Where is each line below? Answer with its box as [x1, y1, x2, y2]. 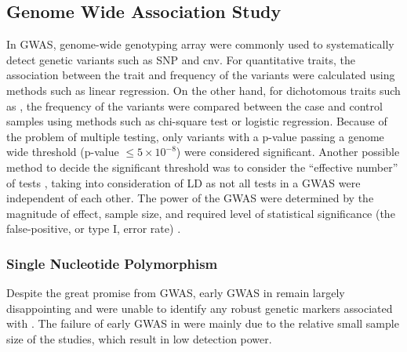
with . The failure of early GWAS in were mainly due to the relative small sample [6, 315, 399, 332]
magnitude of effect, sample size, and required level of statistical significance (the [6, 205, 395, 221]
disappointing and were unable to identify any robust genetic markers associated [6, 299, 393, 316]
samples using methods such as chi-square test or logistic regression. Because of [6, 113, 387, 129]
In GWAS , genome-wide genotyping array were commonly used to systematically [6, 36, 394, 53]
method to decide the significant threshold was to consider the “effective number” [6, 158, 398, 175]
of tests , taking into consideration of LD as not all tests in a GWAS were [6, 174, 361, 191]
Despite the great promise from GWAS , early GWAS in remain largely [6, 285, 345, 301]
